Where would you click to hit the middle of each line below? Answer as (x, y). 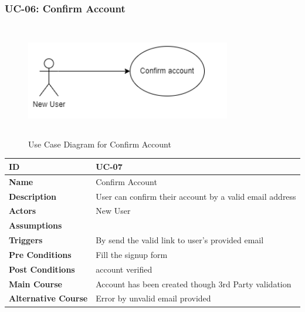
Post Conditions (42, 269)
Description (33, 196)
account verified (124, 269)
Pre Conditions (40, 254)
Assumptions (35, 225)
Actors (23, 211)
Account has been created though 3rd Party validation (194, 284)
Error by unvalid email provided (153, 298)
